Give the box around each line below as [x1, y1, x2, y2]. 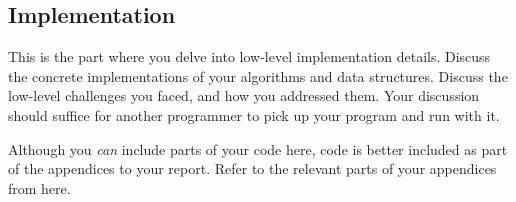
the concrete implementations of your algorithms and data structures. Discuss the [8, 65, 508, 86]
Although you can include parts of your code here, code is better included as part [8, 138, 508, 159]
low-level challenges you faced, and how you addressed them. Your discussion [8, 85, 480, 106]
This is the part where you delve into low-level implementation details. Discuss [8, 46, 491, 67]
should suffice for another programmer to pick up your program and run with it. [8, 104, 500, 125]
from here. [8, 177, 71, 198]
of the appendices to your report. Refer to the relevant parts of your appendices [8, 158, 497, 179]
